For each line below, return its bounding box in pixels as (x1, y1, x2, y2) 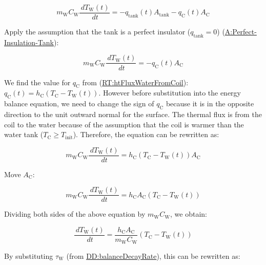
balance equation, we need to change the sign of (4, 98, 154, 109)
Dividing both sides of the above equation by (4, 209, 146, 219)
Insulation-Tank (4, 36, 54, 47)
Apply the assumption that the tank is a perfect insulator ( (4, 26, 191, 37)
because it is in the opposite (166, 98, 254, 109)
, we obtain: (170, 209, 207, 219)
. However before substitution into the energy (98, 87, 241, 98)
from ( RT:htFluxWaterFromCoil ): (82, 77, 189, 87)
